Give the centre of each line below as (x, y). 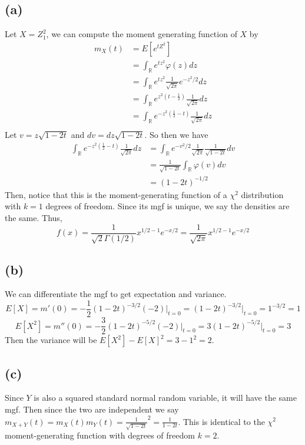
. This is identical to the (221, 421)
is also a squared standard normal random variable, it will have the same (165, 398)
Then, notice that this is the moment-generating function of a (116, 194)
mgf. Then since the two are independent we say (92, 409)
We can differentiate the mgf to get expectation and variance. (116, 294)
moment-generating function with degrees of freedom (100, 435)
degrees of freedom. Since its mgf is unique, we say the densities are (168, 206)
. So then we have (176, 135)
